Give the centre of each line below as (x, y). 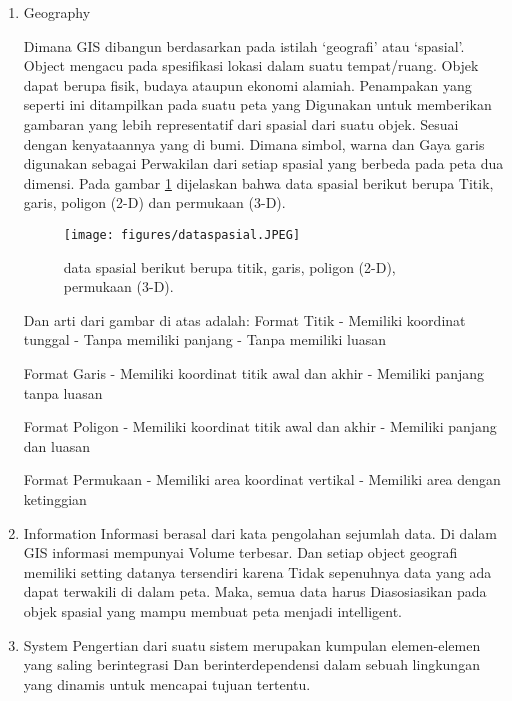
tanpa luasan (63, 392)
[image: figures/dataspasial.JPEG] (182, 234)
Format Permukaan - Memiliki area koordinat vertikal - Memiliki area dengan (262, 479)
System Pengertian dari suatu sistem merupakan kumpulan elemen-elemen (252, 644)
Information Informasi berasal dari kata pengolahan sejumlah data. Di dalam (260, 532)
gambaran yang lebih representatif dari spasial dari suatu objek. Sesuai (241, 123)
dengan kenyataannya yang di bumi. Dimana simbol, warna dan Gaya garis (254, 143)
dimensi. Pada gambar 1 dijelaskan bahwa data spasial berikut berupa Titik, (258, 182)
